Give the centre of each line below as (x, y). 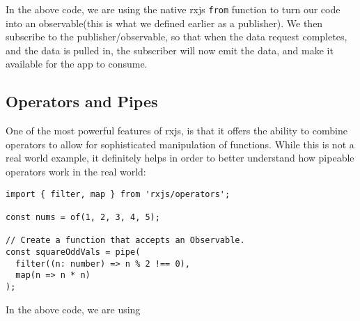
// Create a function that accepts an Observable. (125, 241)
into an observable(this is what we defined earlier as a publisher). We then (164, 23)
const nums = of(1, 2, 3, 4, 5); (83, 217)
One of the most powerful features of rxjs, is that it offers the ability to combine (177, 131)
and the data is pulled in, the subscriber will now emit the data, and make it (170, 50)
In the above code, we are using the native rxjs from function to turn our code (173, 9)
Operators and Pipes (82, 101)
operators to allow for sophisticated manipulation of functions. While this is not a (180, 144)
